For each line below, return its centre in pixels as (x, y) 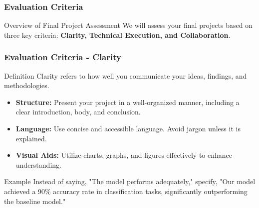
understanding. (38, 164)
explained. (31, 138)
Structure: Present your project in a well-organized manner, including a (128, 102)
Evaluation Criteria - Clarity (63, 57)
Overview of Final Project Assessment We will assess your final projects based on (128, 25)
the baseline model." (35, 201)
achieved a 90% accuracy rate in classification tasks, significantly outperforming (126, 191)
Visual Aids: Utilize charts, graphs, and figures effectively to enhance (124, 155)
